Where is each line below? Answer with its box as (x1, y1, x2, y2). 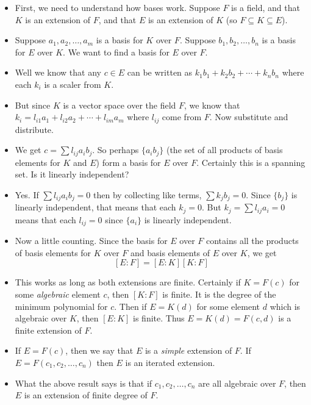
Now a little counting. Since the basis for (15, 234, 168, 247)
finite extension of (15, 323, 82, 336)
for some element (196, 299, 260, 312)
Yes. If (15, 188, 39, 201)
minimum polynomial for (15, 299, 108, 312)
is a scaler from (44, 77, 101, 90)
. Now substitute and (209, 110, 288, 123)
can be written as (127, 66, 193, 79)
